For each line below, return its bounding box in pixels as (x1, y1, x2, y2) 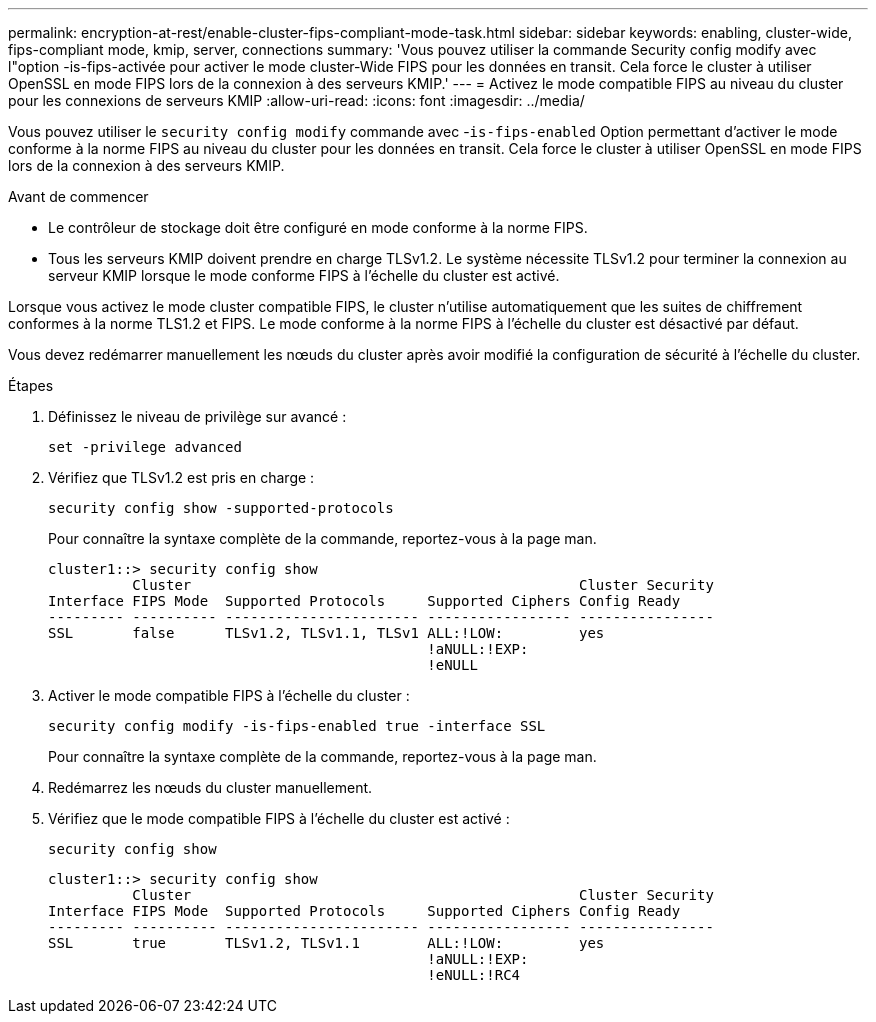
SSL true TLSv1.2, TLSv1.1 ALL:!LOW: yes (48, 935, 605, 951)
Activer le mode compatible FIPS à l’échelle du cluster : (48, 687, 410, 704)
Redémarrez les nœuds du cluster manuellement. (48, 779, 373, 796)
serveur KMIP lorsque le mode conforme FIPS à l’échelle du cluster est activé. (48, 267, 560, 284)
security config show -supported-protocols (48, 500, 394, 516)
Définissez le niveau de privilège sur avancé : (48, 408, 347, 425)
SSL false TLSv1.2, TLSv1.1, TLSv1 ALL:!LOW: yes (48, 625, 605, 641)
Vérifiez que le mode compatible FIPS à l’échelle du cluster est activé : (48, 810, 510, 827)
